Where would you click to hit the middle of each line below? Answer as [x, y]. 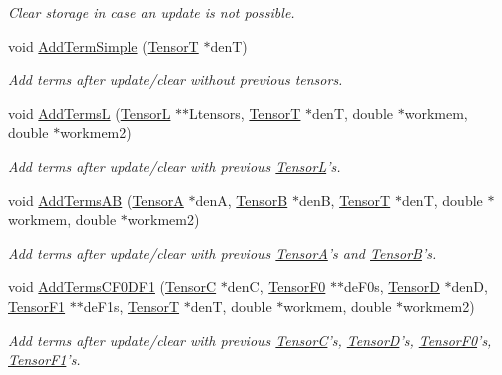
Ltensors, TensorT [245, 112]
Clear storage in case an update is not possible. [151, 12]
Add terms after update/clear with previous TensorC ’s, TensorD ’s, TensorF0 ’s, [250, 339]
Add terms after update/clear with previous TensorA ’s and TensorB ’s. [222, 252]
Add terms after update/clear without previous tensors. [175, 79]
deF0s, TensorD [392, 286]
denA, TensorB [241, 199]
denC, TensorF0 [276, 286]
